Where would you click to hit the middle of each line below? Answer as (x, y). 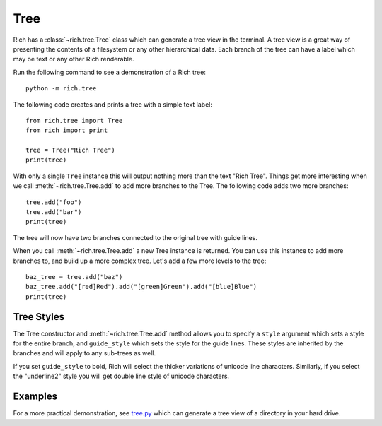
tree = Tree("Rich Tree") (71, 150)
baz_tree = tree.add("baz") (74, 277)
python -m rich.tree (61, 89)
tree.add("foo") (54, 202)
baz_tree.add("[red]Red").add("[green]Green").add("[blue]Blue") (141, 287)
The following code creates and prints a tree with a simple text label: (112, 104)
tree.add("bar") (54, 212)
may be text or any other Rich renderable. (74, 59)
